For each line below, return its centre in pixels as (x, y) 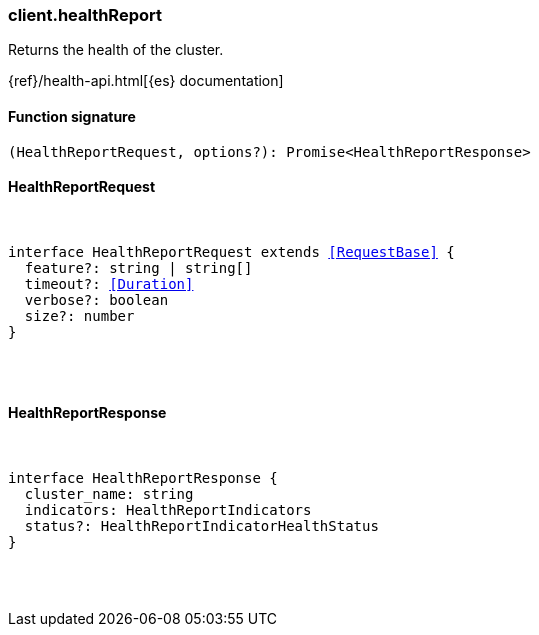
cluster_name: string (109, 494)
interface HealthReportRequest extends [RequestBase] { (231, 251)
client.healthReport (85, 15)
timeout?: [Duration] (109, 283)
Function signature (72, 116)
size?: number (79, 315)
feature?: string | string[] (138, 267)
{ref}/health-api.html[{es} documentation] (146, 81)
